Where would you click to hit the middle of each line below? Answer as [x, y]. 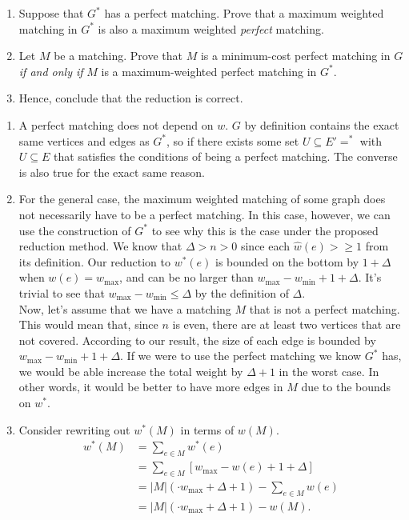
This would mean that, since [88, 324]
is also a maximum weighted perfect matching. [211, 28]
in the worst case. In [329, 371]
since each [265, 246]
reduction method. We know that [100, 246]
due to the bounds [346, 387]
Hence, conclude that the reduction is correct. [131, 98]
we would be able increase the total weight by [131, 371]
